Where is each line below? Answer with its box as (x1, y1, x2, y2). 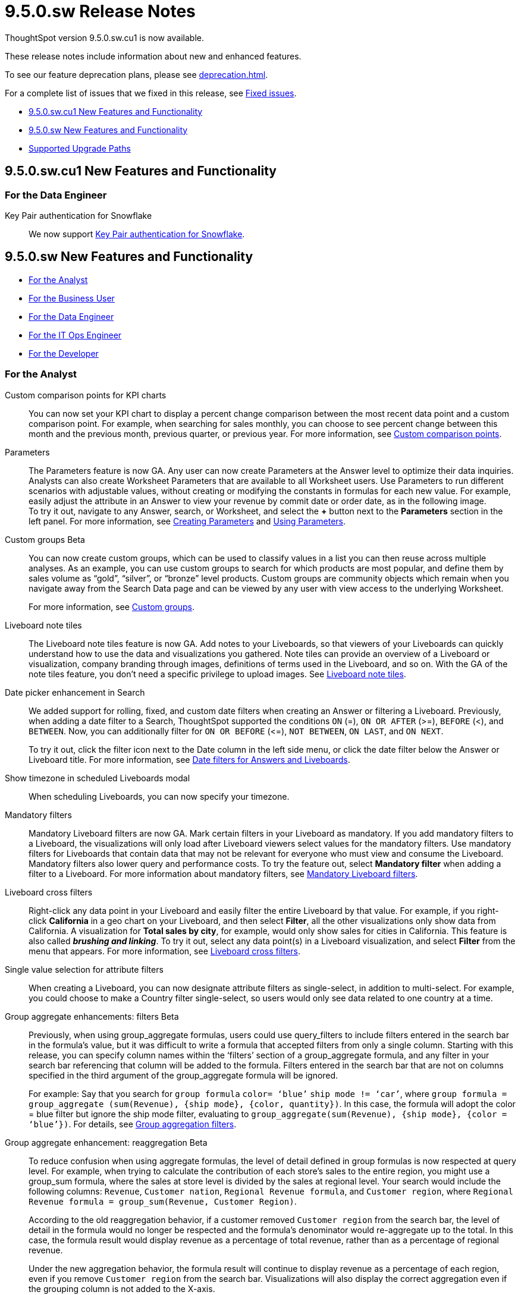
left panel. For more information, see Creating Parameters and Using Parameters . (29, 516, 346, 526)
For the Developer (29, 348, 99, 359)
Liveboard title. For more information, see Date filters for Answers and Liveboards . (29, 754, 350, 765)
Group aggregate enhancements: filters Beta (5, 1011, 179, 1021)
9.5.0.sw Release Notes (5, 1, 196, 21)
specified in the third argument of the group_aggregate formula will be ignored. (29, 1070, 338, 1080)
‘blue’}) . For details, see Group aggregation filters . (29, 1118, 237, 1129)
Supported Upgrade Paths (29, 143, 131, 153)
